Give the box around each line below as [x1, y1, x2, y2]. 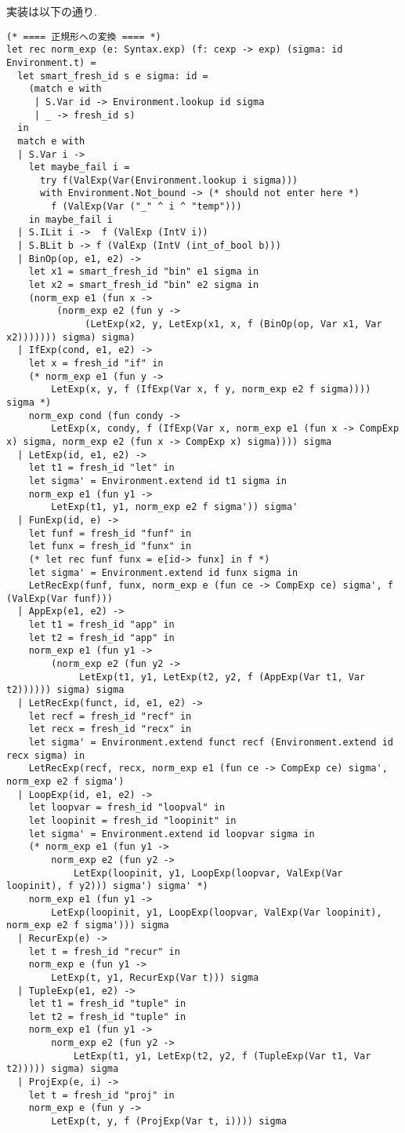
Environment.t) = [6, 56, 96, 68]
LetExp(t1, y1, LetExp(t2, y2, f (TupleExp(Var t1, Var [73, 1050, 371, 1062]
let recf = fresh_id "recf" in [28, 710, 192, 722]
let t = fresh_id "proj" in [28, 1089, 175, 1101]
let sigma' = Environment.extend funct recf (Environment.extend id [28, 737, 393, 749]
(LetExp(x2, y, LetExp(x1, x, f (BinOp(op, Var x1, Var [85, 319, 382, 330]
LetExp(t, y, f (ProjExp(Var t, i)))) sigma [51, 1116, 287, 1128]
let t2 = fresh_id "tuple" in [28, 1011, 186, 1022]
